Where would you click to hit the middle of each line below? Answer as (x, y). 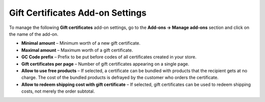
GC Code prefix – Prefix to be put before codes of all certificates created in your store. (109, 57)
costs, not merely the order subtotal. (58, 91)
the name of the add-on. (34, 34)
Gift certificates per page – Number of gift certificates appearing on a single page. (105, 64)
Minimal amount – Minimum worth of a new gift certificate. (81, 43)
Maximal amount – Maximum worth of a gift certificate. (77, 50)
